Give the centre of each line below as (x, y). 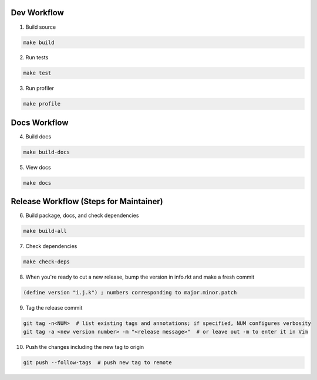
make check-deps (47, 262)
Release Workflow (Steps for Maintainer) (87, 201)
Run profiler (40, 89)
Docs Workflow (40, 122)
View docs (38, 167)
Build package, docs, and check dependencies (82, 216)
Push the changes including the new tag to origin (85, 347)
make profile (42, 104)
